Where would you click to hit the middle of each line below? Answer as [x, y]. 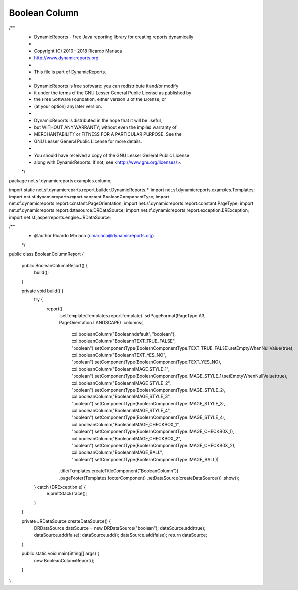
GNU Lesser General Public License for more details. [88, 141]
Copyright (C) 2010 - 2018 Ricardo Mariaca [78, 51]
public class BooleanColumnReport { [47, 254]
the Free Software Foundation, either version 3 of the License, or [100, 99]
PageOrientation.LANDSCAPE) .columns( [101, 323]
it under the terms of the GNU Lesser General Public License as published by [113, 93]
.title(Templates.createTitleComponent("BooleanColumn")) [119, 471]
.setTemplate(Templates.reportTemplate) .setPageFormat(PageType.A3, [132, 316]
